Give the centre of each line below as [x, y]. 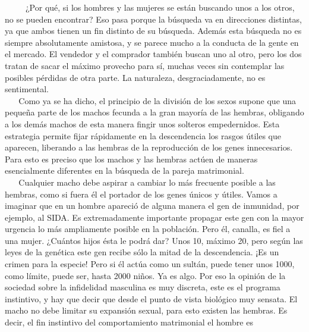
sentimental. [27, 89]
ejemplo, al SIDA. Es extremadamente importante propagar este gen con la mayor [154, 217]
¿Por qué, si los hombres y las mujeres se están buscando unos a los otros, [160, 7]
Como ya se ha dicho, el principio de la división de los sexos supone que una [157, 100]
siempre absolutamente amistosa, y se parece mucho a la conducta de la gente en [152, 42]
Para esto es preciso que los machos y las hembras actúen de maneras [131, 159]
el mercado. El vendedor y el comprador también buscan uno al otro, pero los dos [153, 54]
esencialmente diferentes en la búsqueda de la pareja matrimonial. [124, 170]
